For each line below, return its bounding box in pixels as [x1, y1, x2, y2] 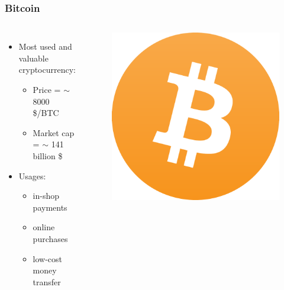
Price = [33, 83, 61, 95]
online [33, 221, 55, 233]
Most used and [18, 40, 72, 53]
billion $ [33, 149, 63, 162]
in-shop [33, 189, 60, 202]
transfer [33, 275, 61, 288]
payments [33, 201, 67, 213]
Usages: [18, 169, 46, 182]
